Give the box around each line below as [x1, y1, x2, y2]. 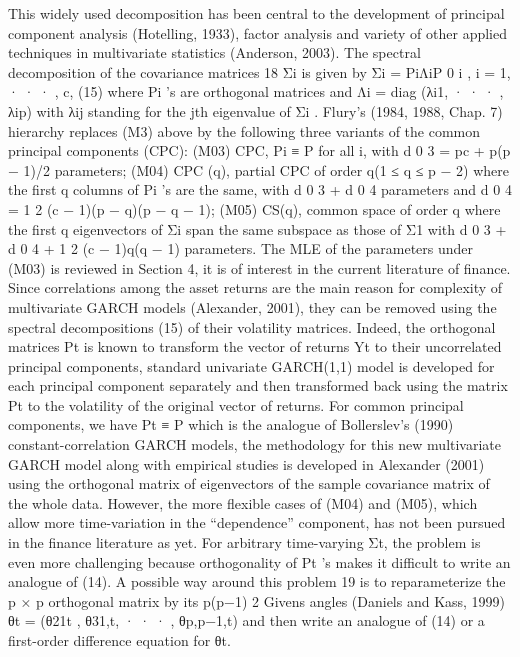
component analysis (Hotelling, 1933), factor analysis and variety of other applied [8, 22, 508, 43]
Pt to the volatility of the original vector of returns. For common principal [8, 394, 464, 415]
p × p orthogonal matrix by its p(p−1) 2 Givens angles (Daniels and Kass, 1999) [8, 590, 506, 611]
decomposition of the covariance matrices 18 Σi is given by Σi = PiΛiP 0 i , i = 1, [8, 61, 511, 82]
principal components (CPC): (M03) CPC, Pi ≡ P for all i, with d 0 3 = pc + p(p [8, 140, 511, 161]
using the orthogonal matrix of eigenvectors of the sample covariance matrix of [8, 473, 490, 494]
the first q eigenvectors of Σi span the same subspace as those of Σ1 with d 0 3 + [8, 218, 507, 239]
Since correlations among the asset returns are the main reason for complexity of [8, 277, 503, 298]
